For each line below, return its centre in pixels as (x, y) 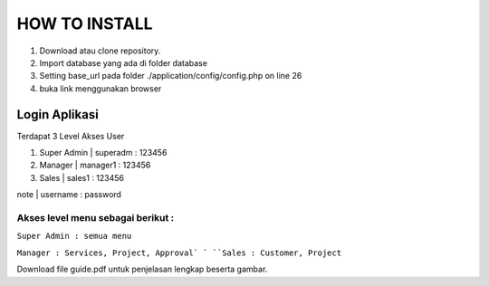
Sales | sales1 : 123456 (82, 177)
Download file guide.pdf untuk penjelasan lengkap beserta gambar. (142, 269)
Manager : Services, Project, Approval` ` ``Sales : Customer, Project (179, 253)
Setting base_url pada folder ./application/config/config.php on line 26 (171, 76)
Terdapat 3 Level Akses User (71, 136)
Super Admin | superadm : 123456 (103, 153)
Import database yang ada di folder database (124, 62)
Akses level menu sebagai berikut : (96, 217)
